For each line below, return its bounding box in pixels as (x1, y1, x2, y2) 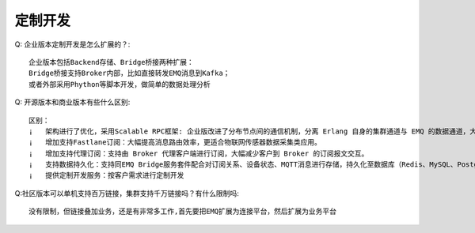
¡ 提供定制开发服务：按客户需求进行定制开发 (28, 171, 184, 180)
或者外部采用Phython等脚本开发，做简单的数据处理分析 (28, 80, 211, 88)
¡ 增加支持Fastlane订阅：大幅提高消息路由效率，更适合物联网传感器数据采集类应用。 (28, 138, 322, 147)
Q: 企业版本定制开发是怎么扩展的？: (14, 39, 131, 49)
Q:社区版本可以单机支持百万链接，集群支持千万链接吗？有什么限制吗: (14, 188, 239, 197)
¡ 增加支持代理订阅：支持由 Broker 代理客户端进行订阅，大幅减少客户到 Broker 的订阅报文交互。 (28, 148, 369, 158)
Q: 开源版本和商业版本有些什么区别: (14, 97, 131, 107)
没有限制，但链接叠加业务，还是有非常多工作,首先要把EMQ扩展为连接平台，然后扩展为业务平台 (28, 207, 336, 216)
